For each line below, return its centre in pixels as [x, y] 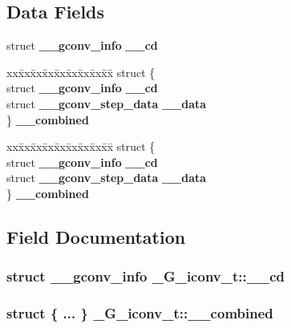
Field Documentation [96, 236]
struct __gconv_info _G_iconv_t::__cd [145, 276]
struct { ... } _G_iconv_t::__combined [140, 313]
